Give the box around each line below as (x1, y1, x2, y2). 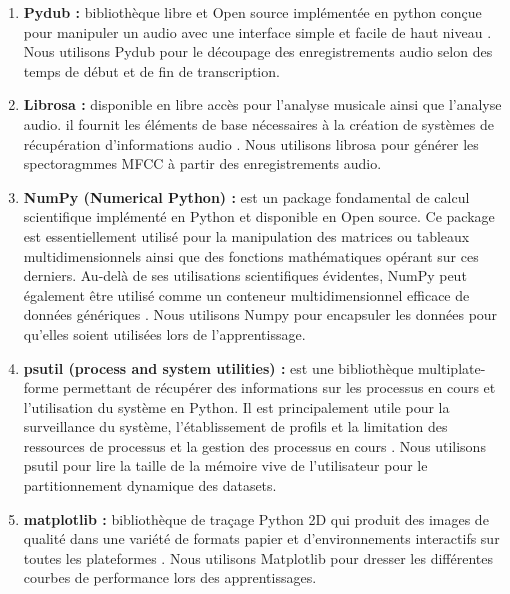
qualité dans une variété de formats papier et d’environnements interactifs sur (23, 528, 500, 549)
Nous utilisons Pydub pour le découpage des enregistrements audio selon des (23, 41, 493, 62)
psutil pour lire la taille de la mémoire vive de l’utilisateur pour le (23, 455, 428, 476)
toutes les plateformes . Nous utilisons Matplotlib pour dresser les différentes (23, 547, 493, 568)
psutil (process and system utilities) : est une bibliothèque (23, 357, 414, 378)
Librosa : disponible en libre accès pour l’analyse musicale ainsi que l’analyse (23, 94, 502, 115)
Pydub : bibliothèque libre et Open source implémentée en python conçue (23, 2, 482, 22)
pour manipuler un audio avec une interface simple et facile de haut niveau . (23, 21, 492, 42)
